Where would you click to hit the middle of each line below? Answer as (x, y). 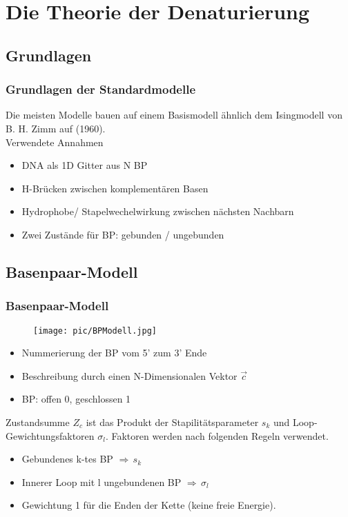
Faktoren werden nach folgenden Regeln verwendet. (220, 435)
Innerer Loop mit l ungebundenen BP (101, 481)
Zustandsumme (38, 422)
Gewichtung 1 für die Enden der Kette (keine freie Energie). (149, 505)
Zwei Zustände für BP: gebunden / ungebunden (123, 234)
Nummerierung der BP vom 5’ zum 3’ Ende (114, 353)
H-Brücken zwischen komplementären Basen (115, 188)
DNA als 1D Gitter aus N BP (85, 165)
